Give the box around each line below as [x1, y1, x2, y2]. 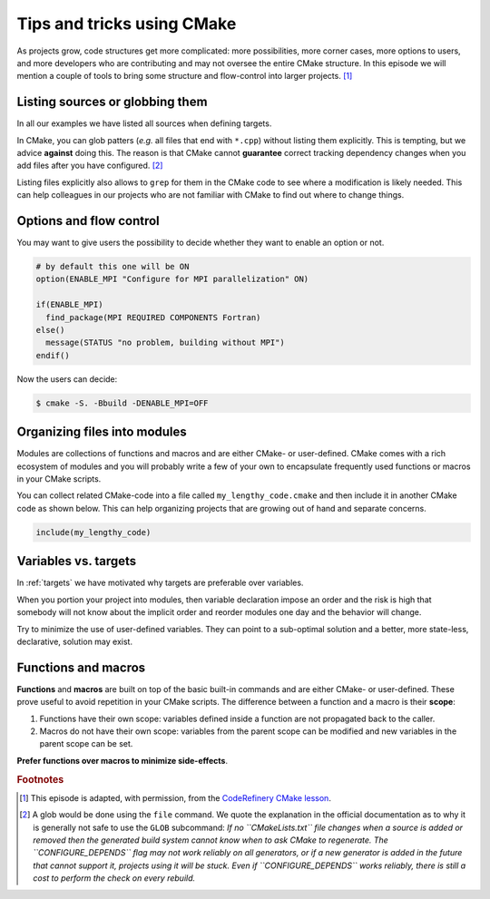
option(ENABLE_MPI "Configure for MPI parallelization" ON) [35, 274, 309, 285]
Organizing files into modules [16, 425, 188, 440]
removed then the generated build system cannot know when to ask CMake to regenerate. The [33, 835, 389, 845]
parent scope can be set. [39, 738, 133, 749]
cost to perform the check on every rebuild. [33, 873, 196, 884]
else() [35, 325, 65, 336]
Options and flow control [16, 213, 161, 229]
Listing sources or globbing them [16, 94, 208, 110]
